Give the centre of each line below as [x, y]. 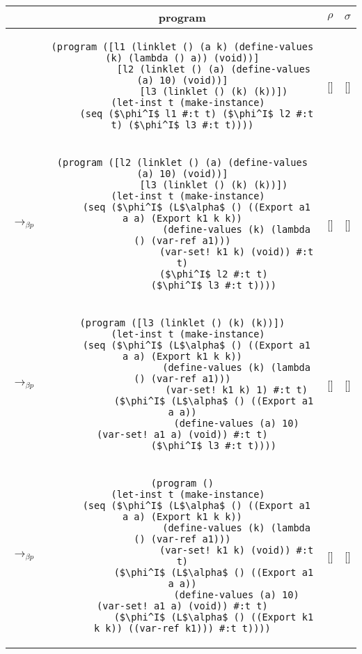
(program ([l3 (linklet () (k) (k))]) [182, 323]
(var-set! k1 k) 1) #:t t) [236, 390]
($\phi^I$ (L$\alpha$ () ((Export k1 [214, 617]
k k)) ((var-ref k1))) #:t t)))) [182, 628]
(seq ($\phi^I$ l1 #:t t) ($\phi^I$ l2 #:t [197, 114]
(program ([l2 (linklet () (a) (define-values [182, 162]
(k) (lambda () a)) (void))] [182, 58]
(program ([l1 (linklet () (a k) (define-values [182, 47]
